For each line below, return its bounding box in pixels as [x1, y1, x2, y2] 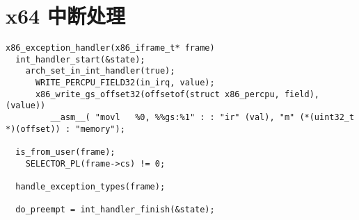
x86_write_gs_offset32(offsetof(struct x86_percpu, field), [35, 89, 320, 99]
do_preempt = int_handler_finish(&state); [15, 205, 215, 215]
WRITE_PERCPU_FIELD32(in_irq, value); [35, 78, 215, 88]
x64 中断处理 [6, 1, 125, 30]
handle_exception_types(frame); [15, 182, 166, 192]
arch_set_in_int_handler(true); [25, 66, 175, 76]
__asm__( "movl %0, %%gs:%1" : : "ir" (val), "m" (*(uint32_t [50, 112, 355, 123]
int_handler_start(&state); [15, 54, 145, 65]
